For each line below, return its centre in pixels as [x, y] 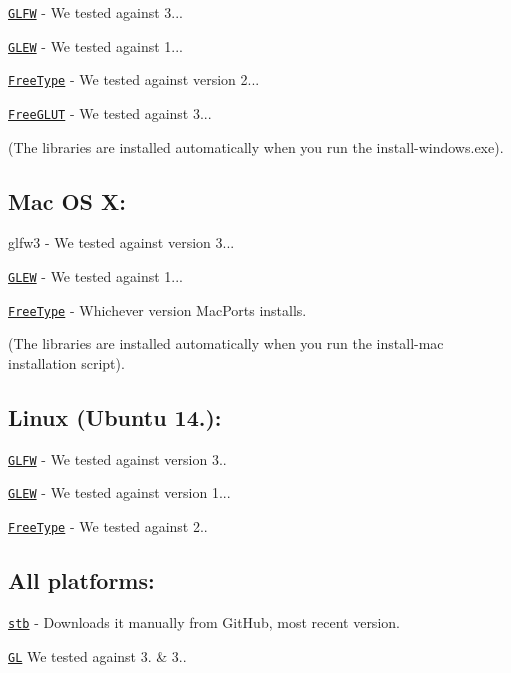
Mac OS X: [67, 200]
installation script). [66, 362]
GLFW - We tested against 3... [95, 12]
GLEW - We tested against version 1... [119, 492]
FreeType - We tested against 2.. [108, 526]
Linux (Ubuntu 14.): [115, 416]
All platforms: [81, 580]
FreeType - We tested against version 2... [134, 79]
